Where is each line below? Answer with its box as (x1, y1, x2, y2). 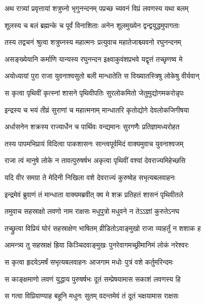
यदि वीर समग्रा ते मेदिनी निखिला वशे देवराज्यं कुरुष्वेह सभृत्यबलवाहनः (5, 172, 175, 182)
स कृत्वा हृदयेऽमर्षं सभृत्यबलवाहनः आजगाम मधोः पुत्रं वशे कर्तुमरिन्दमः (5, 256, 173, 267)
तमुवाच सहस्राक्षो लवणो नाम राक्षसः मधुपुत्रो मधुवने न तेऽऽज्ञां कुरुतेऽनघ (5, 206, 179, 216)
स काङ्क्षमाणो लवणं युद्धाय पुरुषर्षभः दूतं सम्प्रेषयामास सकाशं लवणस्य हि (5, 273, 181, 284)
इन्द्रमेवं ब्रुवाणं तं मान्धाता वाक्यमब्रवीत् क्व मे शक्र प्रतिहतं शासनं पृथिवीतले (5, 189, 183, 199)
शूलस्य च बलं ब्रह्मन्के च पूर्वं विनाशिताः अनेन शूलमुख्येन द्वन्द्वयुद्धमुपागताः (5, 20, 180, 30)
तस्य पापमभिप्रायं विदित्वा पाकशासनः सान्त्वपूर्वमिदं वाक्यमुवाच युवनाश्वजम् (5, 138, 183, 148)
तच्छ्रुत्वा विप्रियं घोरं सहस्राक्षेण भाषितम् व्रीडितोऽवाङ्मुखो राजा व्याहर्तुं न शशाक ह (5, 222, 201, 233)
